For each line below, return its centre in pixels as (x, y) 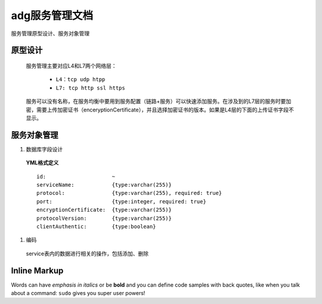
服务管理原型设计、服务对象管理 (50, 33)
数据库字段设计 (44, 149)
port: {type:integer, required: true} (122, 201)
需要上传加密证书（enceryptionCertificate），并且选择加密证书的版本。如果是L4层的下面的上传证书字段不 (165, 110)
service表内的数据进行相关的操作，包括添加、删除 (87, 253)
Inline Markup (37, 270)
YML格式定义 (42, 163)
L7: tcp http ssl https (90, 88)
